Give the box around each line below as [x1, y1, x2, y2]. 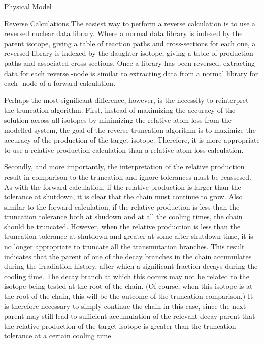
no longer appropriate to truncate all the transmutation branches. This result [4, 241, 245, 252]
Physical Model [4, 1, 52, 11]
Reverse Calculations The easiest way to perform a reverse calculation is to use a [4, 18, 256, 28]
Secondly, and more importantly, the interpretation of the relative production [4, 161, 245, 172]
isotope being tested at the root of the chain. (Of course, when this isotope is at [4, 281, 253, 291]
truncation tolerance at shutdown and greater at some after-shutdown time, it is [4, 231, 253, 242]
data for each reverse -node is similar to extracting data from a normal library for [4, 67, 258, 78]
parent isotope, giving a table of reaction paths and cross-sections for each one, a [4, 38, 256, 48]
